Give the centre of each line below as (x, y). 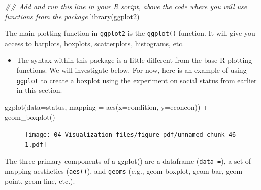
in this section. (39, 90)
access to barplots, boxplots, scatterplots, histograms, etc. (94, 43)
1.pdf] (36, 145)
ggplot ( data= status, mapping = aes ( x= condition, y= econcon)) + (106, 107)
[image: (38, 135)
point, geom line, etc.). (40, 181)
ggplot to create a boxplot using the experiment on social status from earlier (137, 80)
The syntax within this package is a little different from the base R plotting (134, 60)
